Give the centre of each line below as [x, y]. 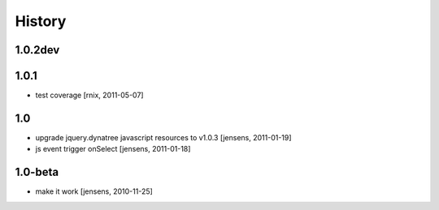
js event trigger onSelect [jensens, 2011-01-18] [113, 149]
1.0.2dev [37, 50]
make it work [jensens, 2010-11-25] [94, 191]
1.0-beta [37, 172]
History [41, 21]
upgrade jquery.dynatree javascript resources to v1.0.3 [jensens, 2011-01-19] [163, 137]
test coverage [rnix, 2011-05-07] [89, 95]
